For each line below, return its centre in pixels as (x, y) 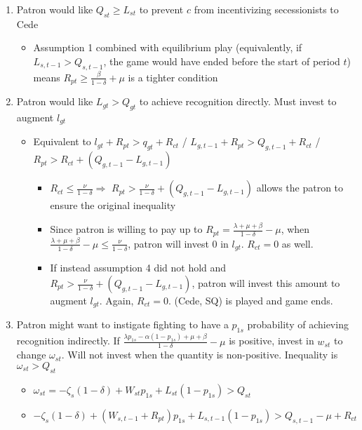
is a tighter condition (173, 77)
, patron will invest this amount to (266, 283)
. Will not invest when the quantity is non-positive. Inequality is (200, 355)
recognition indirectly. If (68, 341)
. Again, (116, 300)
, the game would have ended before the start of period (222, 61)
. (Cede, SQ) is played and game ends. (250, 300)
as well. (297, 243)
